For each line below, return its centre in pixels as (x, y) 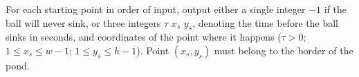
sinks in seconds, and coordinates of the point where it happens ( (144, 37)
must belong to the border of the (284, 50)
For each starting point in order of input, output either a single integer (156, 9)
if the (335, 9)
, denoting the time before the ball (265, 22)
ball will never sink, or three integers (83, 22)
